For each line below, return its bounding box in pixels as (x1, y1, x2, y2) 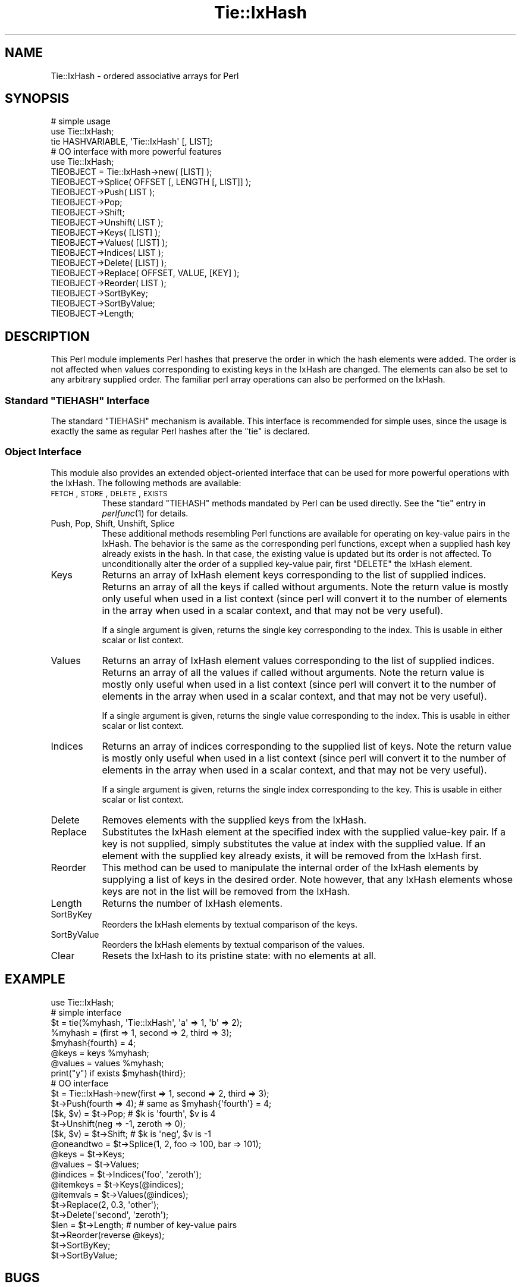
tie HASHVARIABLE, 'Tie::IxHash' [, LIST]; (51, 136, 213, 147)
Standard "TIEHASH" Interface (5, 394, 150, 406)
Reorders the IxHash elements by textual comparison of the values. (102, 939, 365, 950)
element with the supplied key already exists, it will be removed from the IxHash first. (102, 849, 482, 862)
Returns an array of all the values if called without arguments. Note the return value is (102, 666, 485, 678)
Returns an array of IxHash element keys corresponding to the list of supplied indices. (102, 568, 487, 581)
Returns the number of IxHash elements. (102, 897, 283, 909)
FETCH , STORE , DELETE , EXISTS (51, 487, 168, 498)
